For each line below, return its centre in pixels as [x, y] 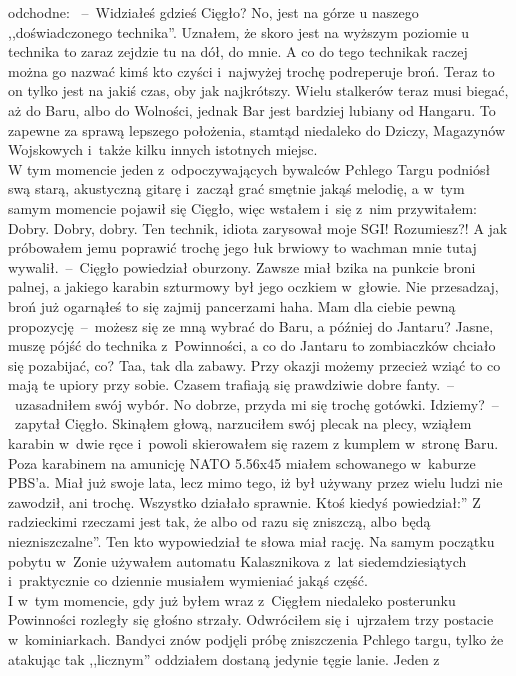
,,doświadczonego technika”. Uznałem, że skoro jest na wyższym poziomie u [239, 31]
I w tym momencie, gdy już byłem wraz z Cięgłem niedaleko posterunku [232, 599]
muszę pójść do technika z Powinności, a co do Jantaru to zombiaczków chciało [252, 345]
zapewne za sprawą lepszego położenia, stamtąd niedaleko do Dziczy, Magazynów [257, 129]
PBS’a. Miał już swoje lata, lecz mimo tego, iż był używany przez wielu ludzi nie [255, 482]
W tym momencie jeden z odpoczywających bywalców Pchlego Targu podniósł [249, 168]
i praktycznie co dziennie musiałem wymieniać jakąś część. [188, 580]
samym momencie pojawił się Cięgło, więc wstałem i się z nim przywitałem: [242, 207]
